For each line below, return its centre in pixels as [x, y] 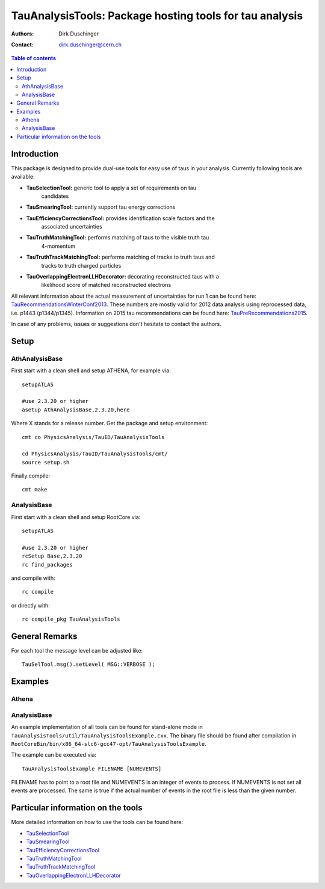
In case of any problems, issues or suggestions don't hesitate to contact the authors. [116, 324]
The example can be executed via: [54, 755]
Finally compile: [31, 476]
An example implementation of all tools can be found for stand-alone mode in [107, 727]
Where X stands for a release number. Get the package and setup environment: [110, 423]
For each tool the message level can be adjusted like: [77, 651]
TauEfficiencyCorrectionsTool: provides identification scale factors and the [120, 218]
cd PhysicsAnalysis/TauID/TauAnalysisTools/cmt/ [95, 454]
